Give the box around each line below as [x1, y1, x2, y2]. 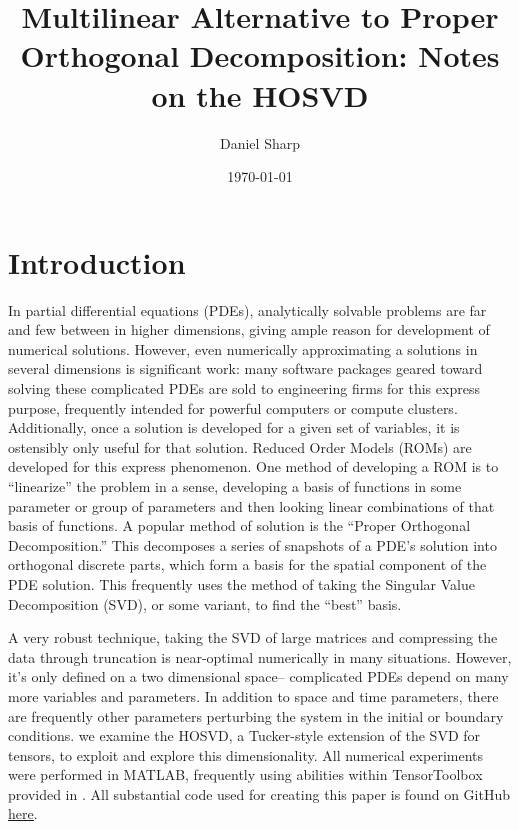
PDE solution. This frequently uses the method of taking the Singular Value [8, 573, 475, 594]
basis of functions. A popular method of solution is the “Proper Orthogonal [8, 515, 471, 536]
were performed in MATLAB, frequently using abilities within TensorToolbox [8, 764, 483, 785]
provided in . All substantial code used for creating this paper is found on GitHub [8, 783, 510, 804]
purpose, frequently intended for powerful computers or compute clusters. [8, 397, 458, 418]
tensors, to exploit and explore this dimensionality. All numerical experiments [8, 744, 484, 765]
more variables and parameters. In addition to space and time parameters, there [8, 685, 499, 706]
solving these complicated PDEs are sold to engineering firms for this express [8, 378, 480, 398]
